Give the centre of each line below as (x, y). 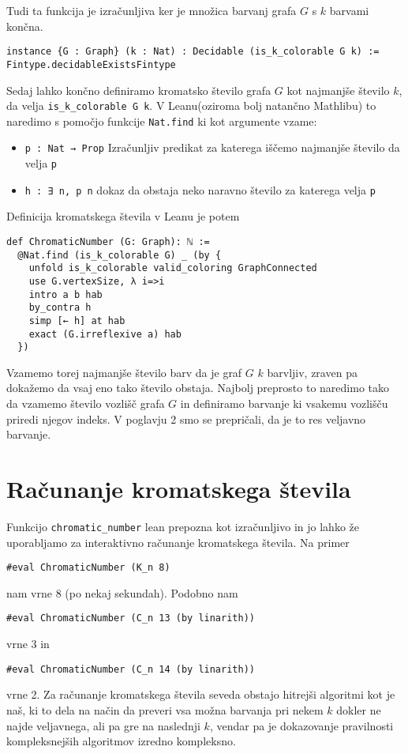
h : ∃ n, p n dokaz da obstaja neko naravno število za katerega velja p (200, 189)
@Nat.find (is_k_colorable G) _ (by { (120, 255)
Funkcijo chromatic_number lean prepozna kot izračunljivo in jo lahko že (183, 526)
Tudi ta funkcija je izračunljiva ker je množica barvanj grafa (152, 10)
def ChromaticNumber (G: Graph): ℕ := (108, 241)
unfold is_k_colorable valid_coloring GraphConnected (173, 268)
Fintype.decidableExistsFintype (91, 64)
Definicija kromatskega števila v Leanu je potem (123, 216)
